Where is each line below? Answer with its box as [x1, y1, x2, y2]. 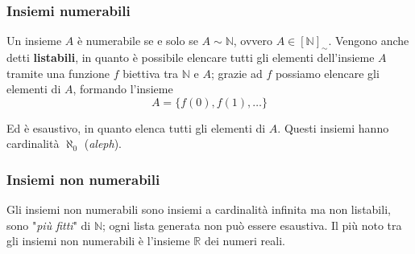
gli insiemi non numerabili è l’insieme [6, 232, 190, 249]
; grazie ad [210, 64, 263, 81]
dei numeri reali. [204, 232, 286, 249]
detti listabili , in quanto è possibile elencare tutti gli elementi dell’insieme [6, 49, 375, 66]
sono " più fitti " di [6, 216, 91, 233]
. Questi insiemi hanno [277, 119, 389, 136]
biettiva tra [122, 64, 179, 81]
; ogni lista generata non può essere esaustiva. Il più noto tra [102, 216, 402, 233]
